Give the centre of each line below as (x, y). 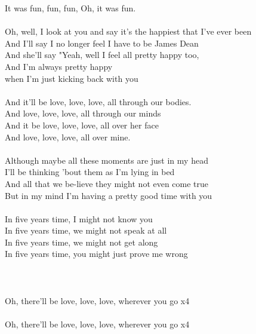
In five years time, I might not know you (79, 218)
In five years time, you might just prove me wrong (96, 254)
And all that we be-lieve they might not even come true (107, 183)
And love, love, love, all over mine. (68, 137)
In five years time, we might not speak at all (86, 230)
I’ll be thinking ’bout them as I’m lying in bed (90, 172)
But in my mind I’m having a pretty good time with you (109, 195)
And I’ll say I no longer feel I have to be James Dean (102, 43)
